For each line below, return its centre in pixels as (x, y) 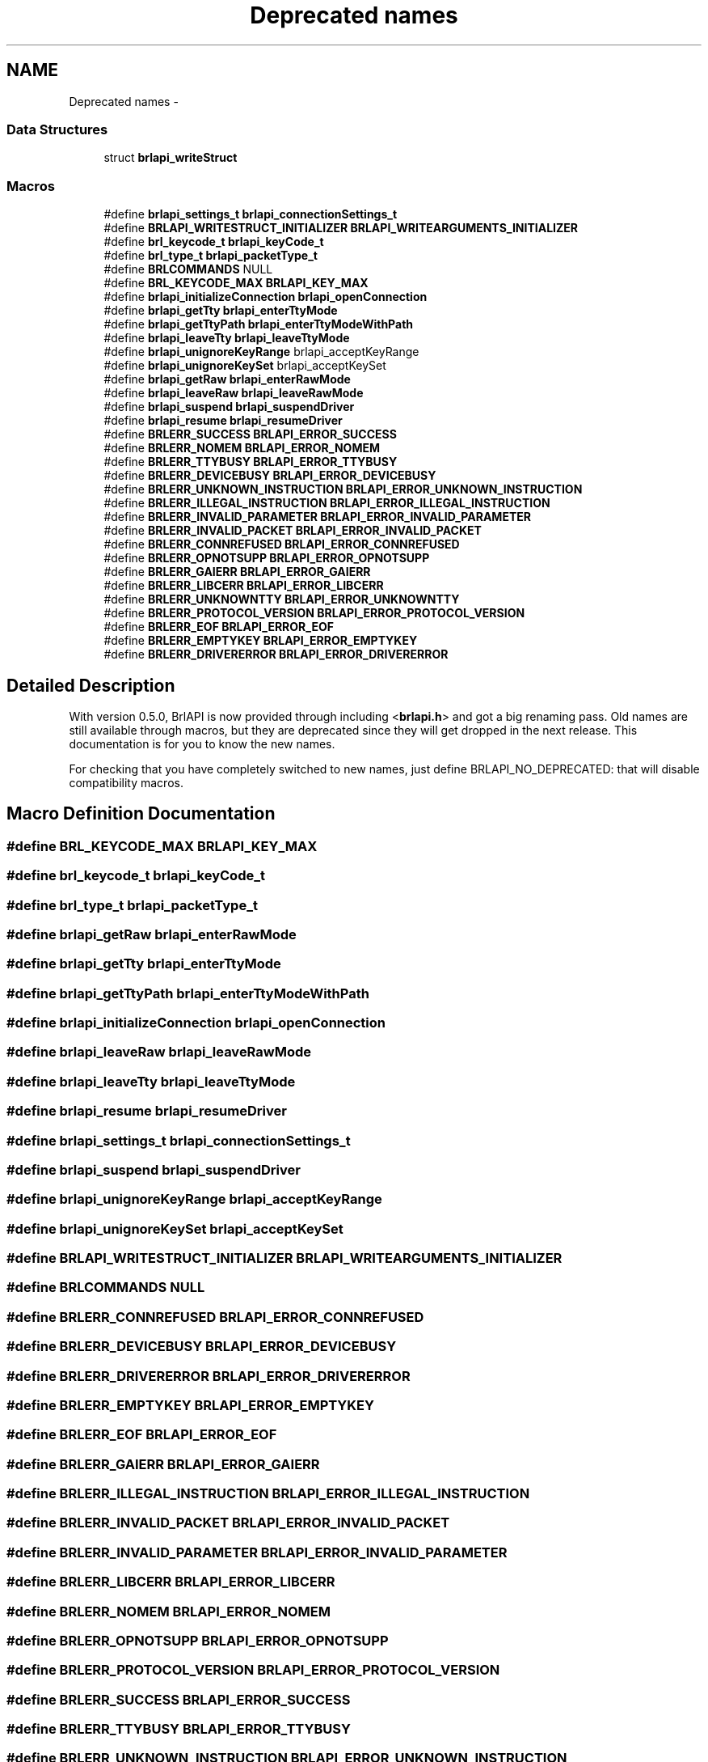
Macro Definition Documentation (141, 814)
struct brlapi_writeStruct (171, 158)
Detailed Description (91, 685)
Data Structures (57, 129)
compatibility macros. (126, 782)
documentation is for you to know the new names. (202, 743)
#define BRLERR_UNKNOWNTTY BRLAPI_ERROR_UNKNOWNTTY (282, 599)
